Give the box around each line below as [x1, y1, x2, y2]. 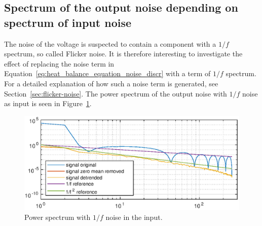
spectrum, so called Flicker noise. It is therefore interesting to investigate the [4, 48, 243, 59]
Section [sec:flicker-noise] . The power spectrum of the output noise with [4, 88, 227, 99]
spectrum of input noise [4, 14, 132, 30]
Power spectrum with [24, 211, 91, 222]
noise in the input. [105, 211, 163, 222]
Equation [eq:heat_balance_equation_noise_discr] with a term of [4, 68, 211, 79]
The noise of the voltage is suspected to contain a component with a [4, 38, 216, 49]
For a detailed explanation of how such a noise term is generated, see [4, 78, 218, 88]
